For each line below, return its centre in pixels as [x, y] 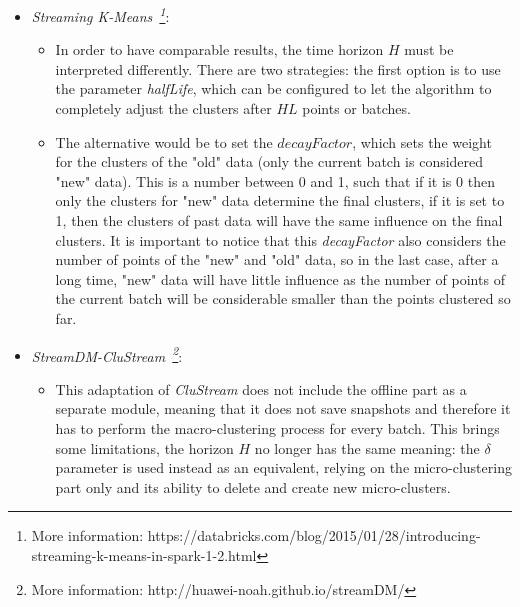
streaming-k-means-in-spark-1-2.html [144, 554]
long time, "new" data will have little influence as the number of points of [280, 278]
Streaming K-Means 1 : [100, 14]
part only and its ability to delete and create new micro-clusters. [253, 486]
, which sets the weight [422, 141]
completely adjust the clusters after [163, 108]
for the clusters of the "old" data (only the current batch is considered [269, 161]
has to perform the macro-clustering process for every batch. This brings [277, 428]
